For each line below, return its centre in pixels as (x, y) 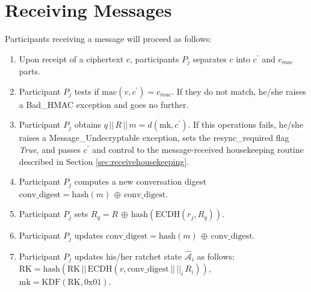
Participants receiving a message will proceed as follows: (108, 39)
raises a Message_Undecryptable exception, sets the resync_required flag (154, 138)
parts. (29, 71)
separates (210, 58)
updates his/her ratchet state (128, 256)
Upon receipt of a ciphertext (71, 58)
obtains (88, 124)
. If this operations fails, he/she (246, 124)
